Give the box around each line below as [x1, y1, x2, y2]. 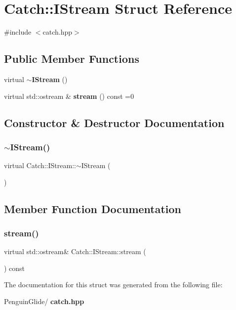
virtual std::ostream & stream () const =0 [4, 90, 134, 101]
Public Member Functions [4, 51, 139, 66]
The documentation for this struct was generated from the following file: [4, 279, 223, 290]
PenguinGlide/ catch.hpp [4, 296, 84, 307]
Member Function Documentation [4, 201, 182, 216]
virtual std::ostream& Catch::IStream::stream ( [4, 246, 146, 257]
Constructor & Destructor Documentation [4, 115, 225, 130]
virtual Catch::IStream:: [4, 160, 76, 171]
